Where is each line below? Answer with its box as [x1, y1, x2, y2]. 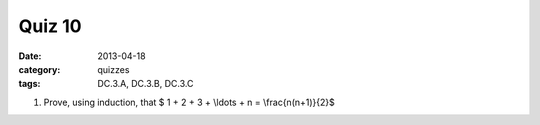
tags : [18, 78, 41, 90]
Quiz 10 [18, 15, 82, 37]
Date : [18, 50, 42, 62]
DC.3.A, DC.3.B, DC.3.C [97, 78, 194, 90]
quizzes [97, 63, 130, 75]
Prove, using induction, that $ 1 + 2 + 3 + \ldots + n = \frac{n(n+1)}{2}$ [43, 96, 335, 108]
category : [18, 63, 61, 75]
